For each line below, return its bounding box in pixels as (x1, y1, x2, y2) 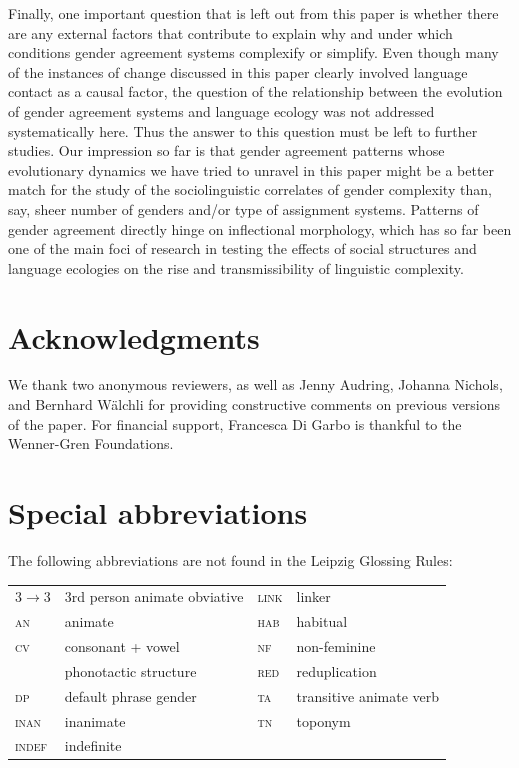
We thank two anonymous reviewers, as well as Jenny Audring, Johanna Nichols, (8, 374, 503, 395)
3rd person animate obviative (64, 586, 244, 607)
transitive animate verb (296, 685, 440, 706)
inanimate (64, 710, 126, 731)
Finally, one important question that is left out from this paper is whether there (8, 3, 499, 23)
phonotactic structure (64, 660, 197, 681)
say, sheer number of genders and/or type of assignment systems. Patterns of (8, 198, 479, 219)
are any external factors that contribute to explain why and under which (8, 22, 453, 43)
